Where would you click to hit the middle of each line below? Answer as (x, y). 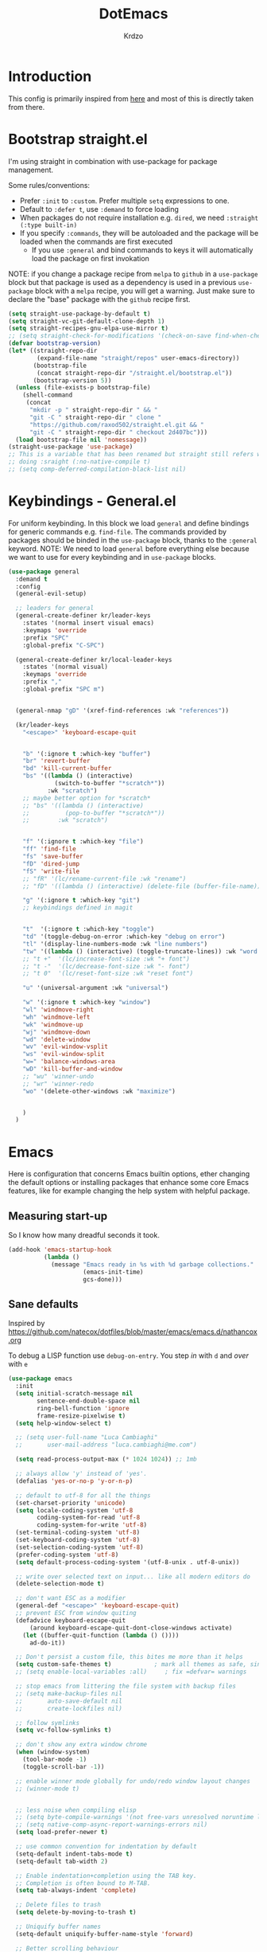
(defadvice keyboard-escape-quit (71, 1620)
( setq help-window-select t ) (64, 1423)
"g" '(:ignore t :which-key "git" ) (81, 901)
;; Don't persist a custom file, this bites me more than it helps (130, 1657)
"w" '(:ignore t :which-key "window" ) (87, 1003)
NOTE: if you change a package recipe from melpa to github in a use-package (133, 274)
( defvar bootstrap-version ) (55, 343)
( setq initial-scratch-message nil (74, 1394)
